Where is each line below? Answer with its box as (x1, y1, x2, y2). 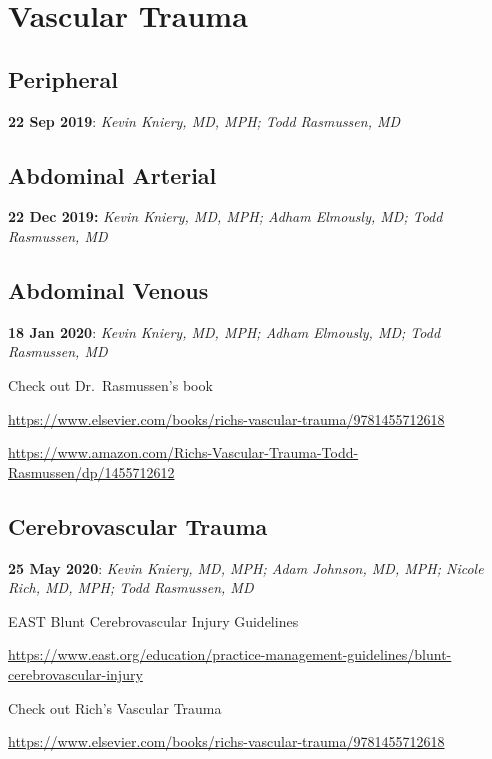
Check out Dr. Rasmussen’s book (8, 374, 213, 395)
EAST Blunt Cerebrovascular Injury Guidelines (8, 610, 299, 631)
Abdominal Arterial (8, 159, 217, 190)
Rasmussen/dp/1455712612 (8, 461, 175, 482)
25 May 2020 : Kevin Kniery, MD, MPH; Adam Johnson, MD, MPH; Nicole (8, 557, 484, 578)
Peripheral (8, 63, 118, 94)
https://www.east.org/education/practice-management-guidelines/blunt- (8, 644, 452, 665)
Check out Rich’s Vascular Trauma (8, 697, 222, 718)
